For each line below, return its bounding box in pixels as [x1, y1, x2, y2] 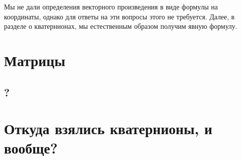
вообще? [4, 138, 58, 158]
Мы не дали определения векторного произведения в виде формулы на [4, 1, 218, 11]
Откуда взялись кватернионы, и [4, 118, 213, 139]
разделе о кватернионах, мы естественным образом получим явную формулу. [4, 21, 238, 31]
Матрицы [4, 50, 65, 70]
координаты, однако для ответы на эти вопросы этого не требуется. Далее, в [4, 11, 235, 21]
